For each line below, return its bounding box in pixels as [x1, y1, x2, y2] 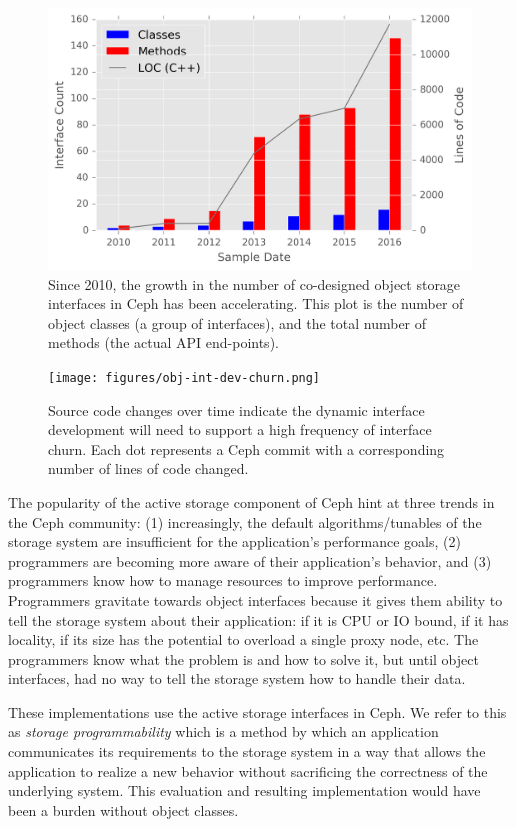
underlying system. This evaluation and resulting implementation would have [8, 780, 481, 801]
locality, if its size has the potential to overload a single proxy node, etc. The [8, 629, 479, 650]
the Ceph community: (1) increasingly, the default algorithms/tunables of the [8, 511, 482, 532]
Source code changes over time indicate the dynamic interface [48, 399, 425, 420]
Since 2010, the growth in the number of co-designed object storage [48, 273, 461, 294]
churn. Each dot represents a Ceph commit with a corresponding [48, 438, 445, 459]
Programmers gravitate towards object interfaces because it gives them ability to [8, 589, 503, 610]
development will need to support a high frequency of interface [48, 419, 432, 440]
